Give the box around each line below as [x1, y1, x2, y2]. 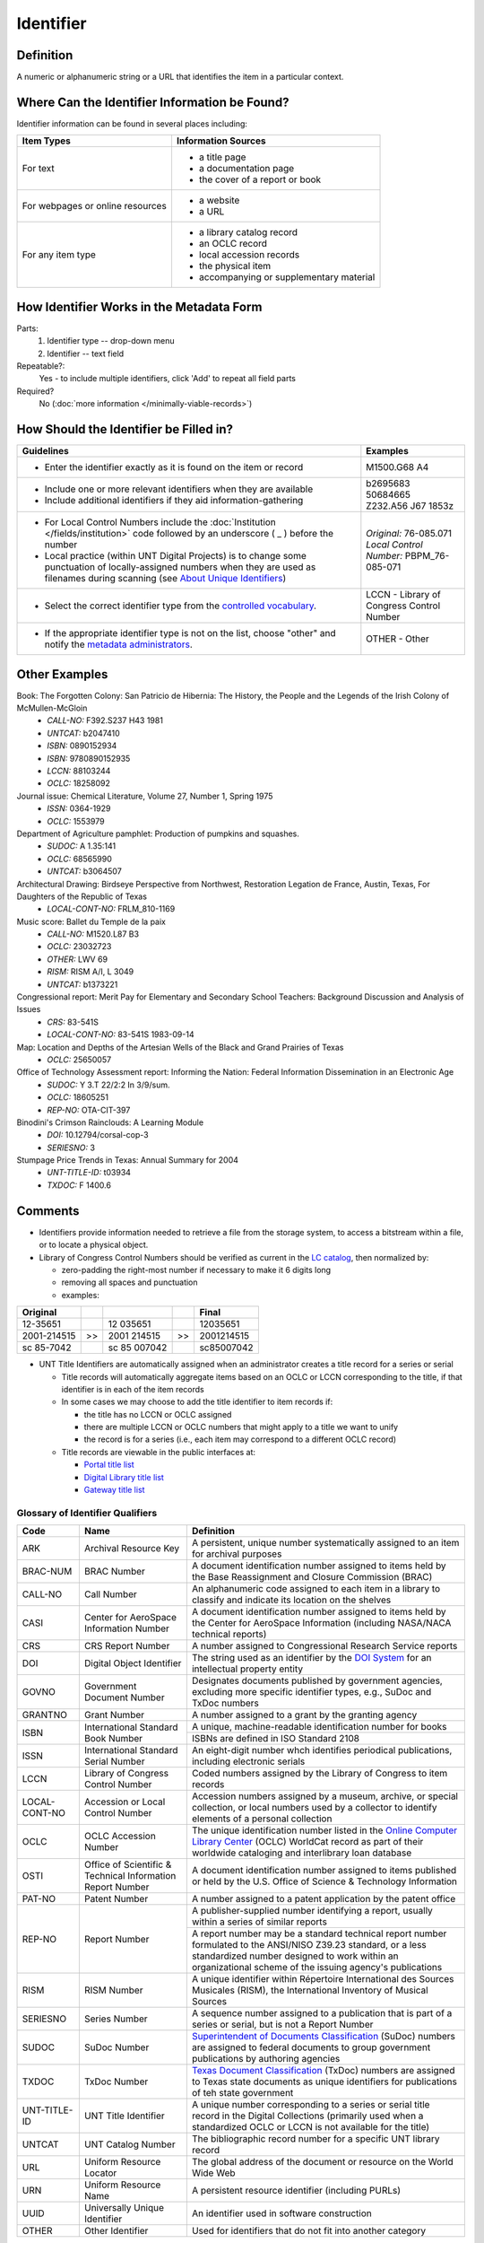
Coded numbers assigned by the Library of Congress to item [191, 1767, 448, 1780]
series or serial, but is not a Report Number [191, 2019, 374, 2031]
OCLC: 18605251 [47, 1092, 109, 1103]
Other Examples [16, 667, 108, 682]
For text [22, 162, 55, 175]
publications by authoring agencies [191, 2053, 341, 2065]
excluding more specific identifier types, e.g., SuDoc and [191, 1686, 432, 1698]
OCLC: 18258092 [47, 778, 111, 789]
